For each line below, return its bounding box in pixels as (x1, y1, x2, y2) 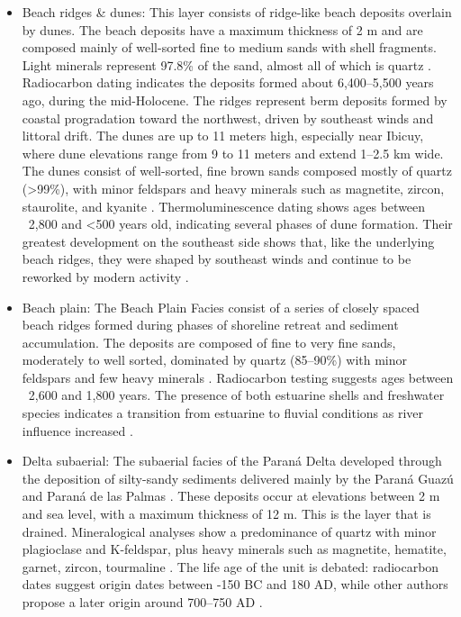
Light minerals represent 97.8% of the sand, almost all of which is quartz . (22, 55, 431, 74)
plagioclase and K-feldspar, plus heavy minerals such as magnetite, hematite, (22, 540, 447, 558)
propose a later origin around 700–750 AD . (22, 593, 263, 611)
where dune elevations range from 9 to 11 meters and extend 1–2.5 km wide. (22, 143, 444, 162)
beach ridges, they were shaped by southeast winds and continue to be (22, 250, 411, 268)
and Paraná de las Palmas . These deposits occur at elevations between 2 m (22, 486, 440, 505)
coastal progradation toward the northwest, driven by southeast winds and (22, 108, 434, 127)
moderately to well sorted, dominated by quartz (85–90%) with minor (22, 350, 408, 369)
